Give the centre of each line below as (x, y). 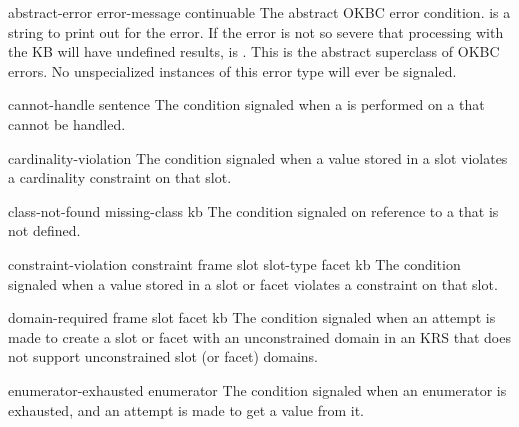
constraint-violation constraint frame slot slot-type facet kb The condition (234, 263)
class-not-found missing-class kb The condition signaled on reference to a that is (253, 210)
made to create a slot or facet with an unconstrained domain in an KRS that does (259, 336)
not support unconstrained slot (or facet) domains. (163, 356)
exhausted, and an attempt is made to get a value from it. (186, 409)
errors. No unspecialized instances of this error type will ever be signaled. (232, 70)
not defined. (44, 230)
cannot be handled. (67, 123)
